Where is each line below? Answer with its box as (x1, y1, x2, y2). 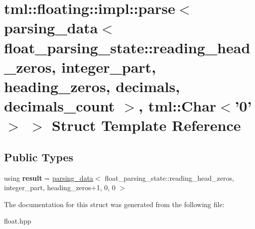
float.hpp (4, 216, 31, 226)
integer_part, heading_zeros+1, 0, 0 (4, 182, 116, 193)
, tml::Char (138, 96, 217, 116)
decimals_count (4, 96, 115, 116)
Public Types (4, 149, 74, 164)
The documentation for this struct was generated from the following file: (4, 199, 225, 209)
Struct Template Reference (52, 115, 241, 135)
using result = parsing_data (4, 172, 94, 183)
